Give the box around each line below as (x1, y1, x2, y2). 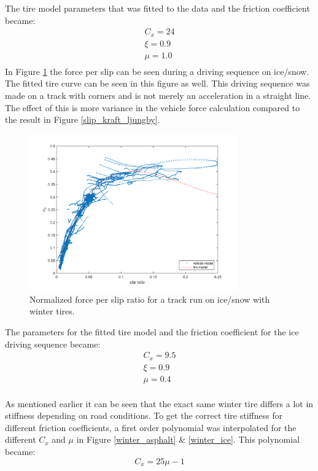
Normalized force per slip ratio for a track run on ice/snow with (29, 292, 270, 305)
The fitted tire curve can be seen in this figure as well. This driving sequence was (5, 77, 310, 90)
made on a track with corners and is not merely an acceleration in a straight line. (5, 88, 311, 101)
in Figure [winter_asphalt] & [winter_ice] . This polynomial (76, 433, 300, 446)
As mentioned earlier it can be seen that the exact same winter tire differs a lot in (5, 397, 314, 410)
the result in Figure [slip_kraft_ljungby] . (5, 113, 160, 126)
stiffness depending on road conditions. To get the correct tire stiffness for (5, 409, 283, 422)
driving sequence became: (5, 337, 101, 350)
